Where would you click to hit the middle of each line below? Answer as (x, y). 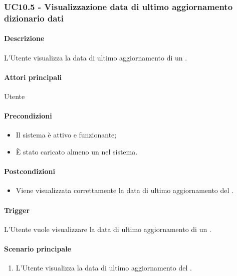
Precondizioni (28, 116)
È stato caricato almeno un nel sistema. (77, 151)
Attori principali (33, 77)
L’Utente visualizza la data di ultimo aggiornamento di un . (96, 57)
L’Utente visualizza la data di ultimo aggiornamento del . (104, 268)
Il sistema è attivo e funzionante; (66, 135)
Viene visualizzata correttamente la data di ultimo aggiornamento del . (125, 190)
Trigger (17, 210)
